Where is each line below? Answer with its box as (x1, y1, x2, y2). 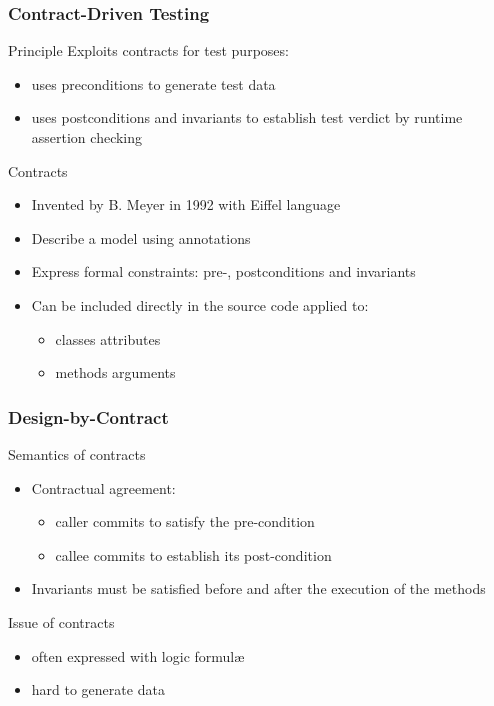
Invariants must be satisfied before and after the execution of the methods (31, 578, 486, 599)
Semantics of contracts (8, 443, 146, 464)
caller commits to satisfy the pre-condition (55, 511, 315, 532)
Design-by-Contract (8, 404, 169, 429)
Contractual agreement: (31, 477, 176, 498)
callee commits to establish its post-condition (55, 544, 332, 565)
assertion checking (31, 127, 143, 147)
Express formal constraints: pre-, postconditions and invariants (31, 261, 416, 282)
